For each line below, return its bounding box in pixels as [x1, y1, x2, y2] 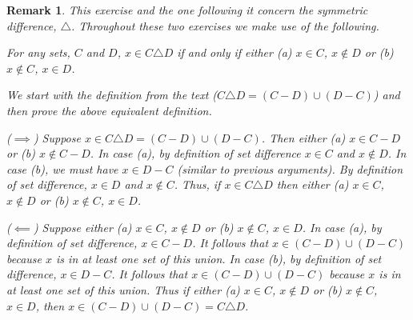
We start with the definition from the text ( [6, 86, 218, 103]
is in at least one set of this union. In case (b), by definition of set [56, 250, 382, 266]
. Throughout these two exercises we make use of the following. [71, 17, 379, 34]
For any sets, [6, 44, 70, 61]
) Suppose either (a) [33, 218, 132, 235]
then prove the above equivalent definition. [6, 102, 212, 118]
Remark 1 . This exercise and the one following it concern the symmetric [6, 2, 368, 18]
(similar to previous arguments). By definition [177, 160, 403, 177]
